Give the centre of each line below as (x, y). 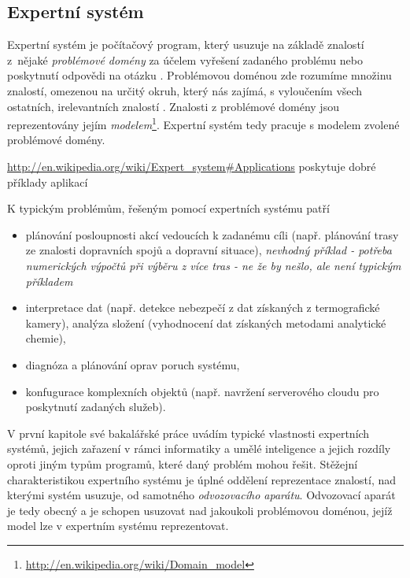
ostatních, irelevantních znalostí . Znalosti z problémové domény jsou (173, 106)
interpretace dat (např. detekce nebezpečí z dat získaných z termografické (203, 308)
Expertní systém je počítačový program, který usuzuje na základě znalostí (186, 44)
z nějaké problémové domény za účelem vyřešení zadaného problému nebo (185, 59)
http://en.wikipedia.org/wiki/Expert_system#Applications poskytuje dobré (192, 167)
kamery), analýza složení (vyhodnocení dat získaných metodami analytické (206, 322)
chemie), (46, 338)
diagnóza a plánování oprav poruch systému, (133, 364)
